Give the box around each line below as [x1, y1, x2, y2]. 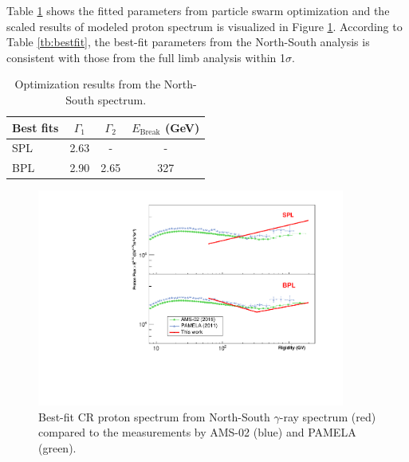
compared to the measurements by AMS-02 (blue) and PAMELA [38, 424, 356, 440]
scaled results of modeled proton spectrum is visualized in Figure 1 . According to [6, 18, 403, 34]
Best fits [12, 119, 59, 135]
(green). [38, 439, 77, 456]
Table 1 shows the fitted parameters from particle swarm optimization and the [6, 2, 390, 18]
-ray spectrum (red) [279, 408, 376, 425]
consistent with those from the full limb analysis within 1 [6, 49, 286, 65]
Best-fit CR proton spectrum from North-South [38, 408, 270, 425]
